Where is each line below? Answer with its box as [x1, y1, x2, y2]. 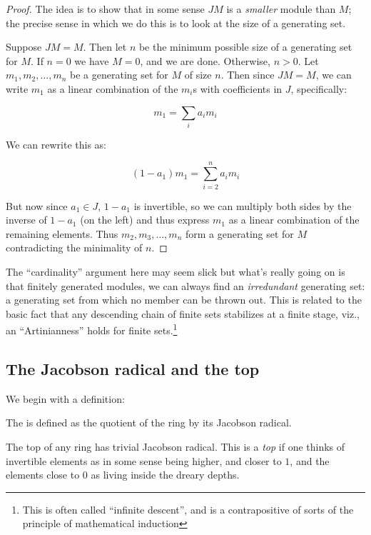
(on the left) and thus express [80, 212, 210, 227]
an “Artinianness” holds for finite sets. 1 [6, 321, 178, 338]
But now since [6, 198, 68, 213]
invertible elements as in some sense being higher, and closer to [6, 453, 282, 468]
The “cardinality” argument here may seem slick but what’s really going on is [6, 264, 345, 279]
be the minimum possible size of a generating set [138, 39, 352, 54]
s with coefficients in [193, 81, 283, 96]
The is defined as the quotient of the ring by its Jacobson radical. [6, 415, 292, 430]
